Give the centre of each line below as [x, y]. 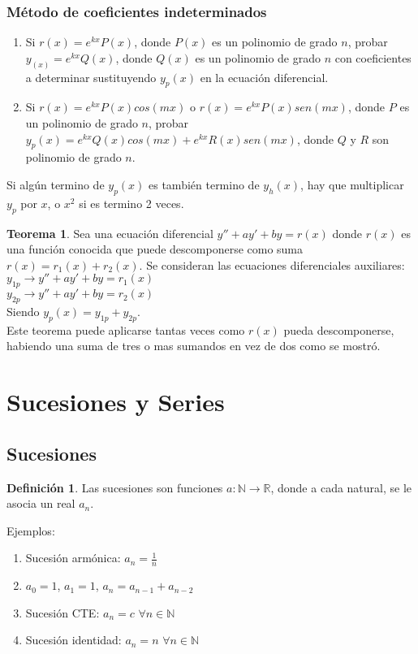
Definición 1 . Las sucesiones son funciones [115, 487]
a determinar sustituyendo [91, 77]
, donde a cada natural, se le [341, 487]
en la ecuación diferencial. [264, 77]
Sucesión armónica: [73, 558]
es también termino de [204, 185]
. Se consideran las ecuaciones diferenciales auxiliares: [272, 264]
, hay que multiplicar [352, 185]
